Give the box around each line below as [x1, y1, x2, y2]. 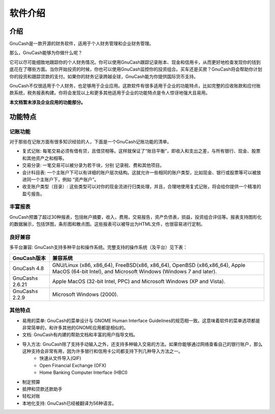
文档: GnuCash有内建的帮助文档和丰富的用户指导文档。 [22, 332, 138, 338]
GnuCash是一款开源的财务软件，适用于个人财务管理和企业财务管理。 [9, 41, 154, 47]
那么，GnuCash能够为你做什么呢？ [9, 50, 82, 56]
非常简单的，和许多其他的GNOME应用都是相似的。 [22, 324, 128, 331]
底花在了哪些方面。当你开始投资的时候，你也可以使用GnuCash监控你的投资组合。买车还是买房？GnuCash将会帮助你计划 [9, 66, 262, 72]
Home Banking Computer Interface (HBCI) [39, 369, 128, 376]
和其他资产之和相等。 [22, 155, 67, 161]
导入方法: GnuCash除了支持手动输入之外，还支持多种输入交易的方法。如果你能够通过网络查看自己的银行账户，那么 [22, 341, 263, 347]
